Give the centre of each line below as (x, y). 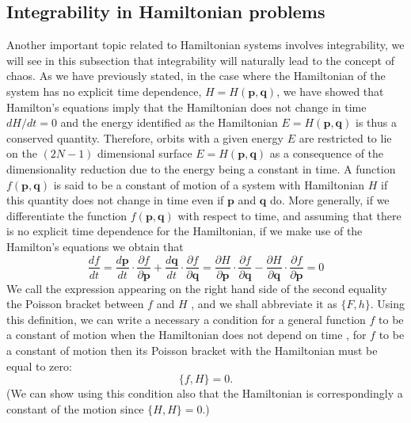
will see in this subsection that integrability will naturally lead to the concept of (201, 60)
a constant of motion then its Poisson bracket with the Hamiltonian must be (192, 350)
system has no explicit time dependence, (104, 91)
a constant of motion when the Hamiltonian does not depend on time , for (186, 335)
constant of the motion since (75, 408)
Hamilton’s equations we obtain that (95, 246)
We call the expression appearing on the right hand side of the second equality (197, 288)
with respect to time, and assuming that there (289, 215)
